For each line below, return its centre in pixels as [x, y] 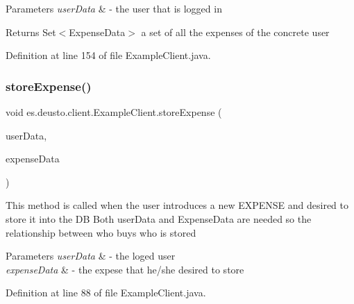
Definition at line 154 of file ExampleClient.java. [108, 55]
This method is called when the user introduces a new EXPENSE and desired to [177, 205]
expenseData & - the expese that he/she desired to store [125, 269]
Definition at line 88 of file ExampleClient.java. [106, 293]
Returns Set [31, 32]
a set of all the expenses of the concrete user [235, 32]
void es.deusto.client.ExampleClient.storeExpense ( [114, 112]
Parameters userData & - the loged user [91, 256]
